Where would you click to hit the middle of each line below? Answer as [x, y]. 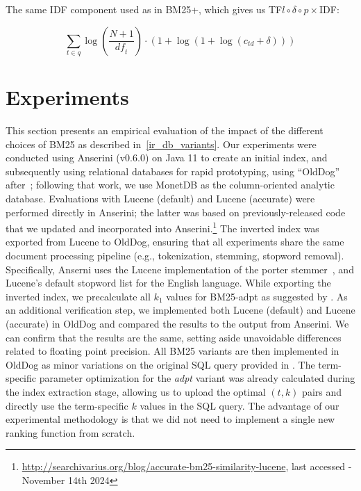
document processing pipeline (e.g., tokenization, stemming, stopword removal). [175, 256]
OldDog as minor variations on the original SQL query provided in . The [160, 364]
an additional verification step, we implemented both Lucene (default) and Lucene [180, 310]
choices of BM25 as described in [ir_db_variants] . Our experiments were [161, 144]
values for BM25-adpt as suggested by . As [257, 296]
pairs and [322, 391]
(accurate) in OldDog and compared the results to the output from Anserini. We [177, 324]
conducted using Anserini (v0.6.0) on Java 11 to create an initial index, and [167, 158]
